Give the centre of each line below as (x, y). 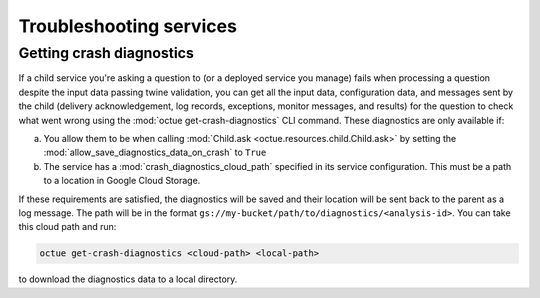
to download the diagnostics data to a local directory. (128, 279)
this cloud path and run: (67, 227)
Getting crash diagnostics (106, 53)
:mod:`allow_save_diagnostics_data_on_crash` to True (155, 152)
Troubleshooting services (127, 26)
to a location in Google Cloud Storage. (122, 181)
